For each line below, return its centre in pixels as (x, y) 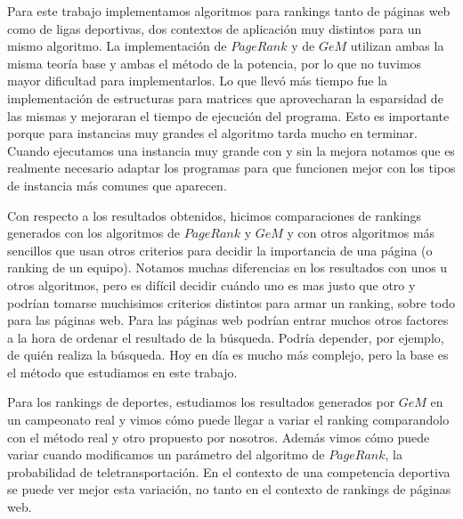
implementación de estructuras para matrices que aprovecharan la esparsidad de (225, 97)
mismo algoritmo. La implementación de (117, 46)
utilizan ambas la (397, 46)
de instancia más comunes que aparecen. (117, 185)
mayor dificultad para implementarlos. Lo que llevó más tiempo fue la (198, 81)
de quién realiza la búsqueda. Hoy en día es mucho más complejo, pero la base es (228, 355)
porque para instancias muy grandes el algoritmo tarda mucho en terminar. (212, 133)
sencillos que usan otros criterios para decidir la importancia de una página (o (220, 250)
